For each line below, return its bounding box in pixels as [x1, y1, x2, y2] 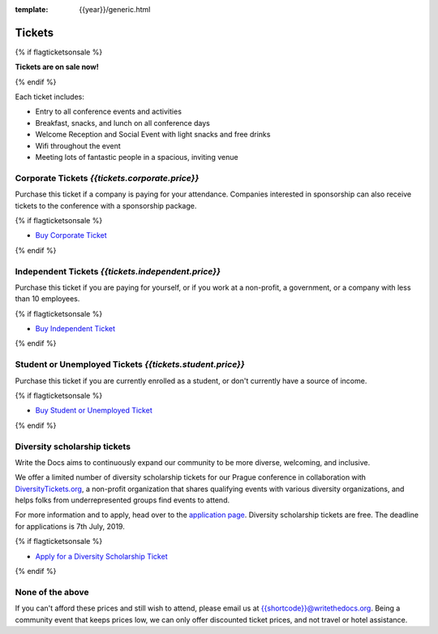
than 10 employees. [15, 294, 80, 304]
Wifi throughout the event [35, 140, 121, 150]
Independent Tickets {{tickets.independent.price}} [15, 265, 221, 277]
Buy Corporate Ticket [35, 231, 107, 240]
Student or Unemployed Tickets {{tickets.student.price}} [15, 359, 245, 370]
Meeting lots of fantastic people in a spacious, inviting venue [35, 153, 238, 162]
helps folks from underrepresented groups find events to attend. [15, 495, 230, 505]
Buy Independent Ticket [35, 324, 116, 334]
